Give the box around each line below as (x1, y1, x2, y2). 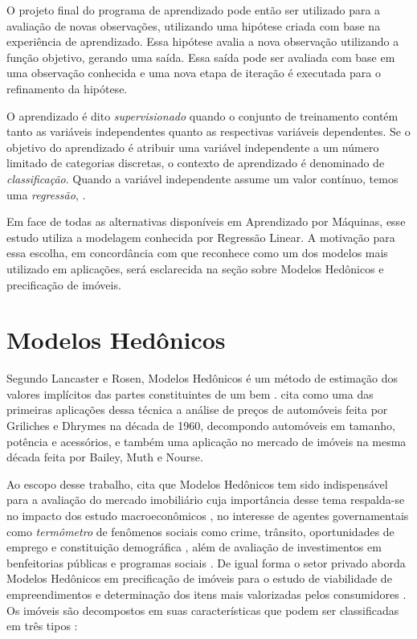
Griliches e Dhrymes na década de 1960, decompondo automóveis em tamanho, (6, 417, 395, 433)
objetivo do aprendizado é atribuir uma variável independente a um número (6, 138, 379, 155)
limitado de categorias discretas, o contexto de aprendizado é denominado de (6, 154, 385, 171)
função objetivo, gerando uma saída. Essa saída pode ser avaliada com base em (6, 48, 395, 65)
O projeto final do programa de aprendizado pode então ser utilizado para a (6, 2, 381, 18)
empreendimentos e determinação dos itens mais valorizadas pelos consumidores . (6, 585, 407, 602)
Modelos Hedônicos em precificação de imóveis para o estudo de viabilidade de (6, 570, 392, 587)
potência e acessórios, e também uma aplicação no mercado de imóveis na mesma (6, 432, 407, 449)
